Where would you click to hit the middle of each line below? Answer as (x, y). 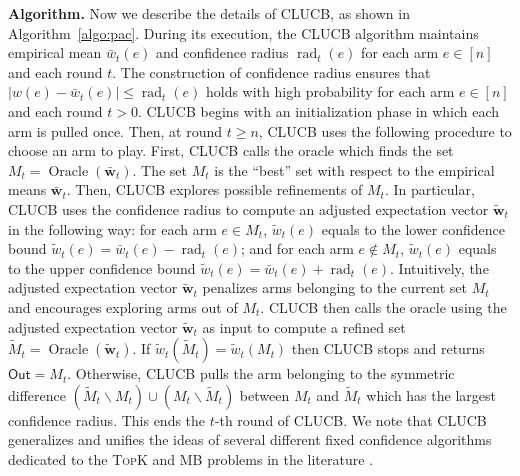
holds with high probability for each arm (330, 91)
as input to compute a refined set (304, 326)
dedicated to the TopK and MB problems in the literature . (191, 458)
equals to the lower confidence (413, 228)
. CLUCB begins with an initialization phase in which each (318, 110)
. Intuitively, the (439, 267)
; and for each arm (297, 248)
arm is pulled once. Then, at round (115, 130)
